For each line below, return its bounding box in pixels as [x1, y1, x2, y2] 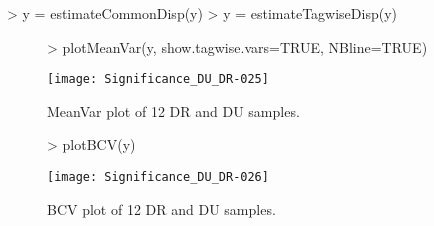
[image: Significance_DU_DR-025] [47, 72, 269, 87]
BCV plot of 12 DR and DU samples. [47, 198, 276, 219]
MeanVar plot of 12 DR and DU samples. [47, 100, 300, 121]
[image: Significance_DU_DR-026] [47, 170, 269, 185]
